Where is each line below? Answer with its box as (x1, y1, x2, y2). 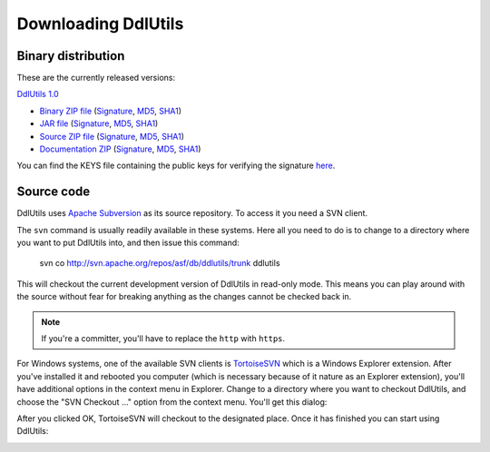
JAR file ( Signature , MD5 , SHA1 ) (39, 118, 159, 129)
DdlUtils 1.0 (16, 89, 59, 100)
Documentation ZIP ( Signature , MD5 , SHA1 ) (39, 143, 201, 154)
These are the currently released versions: (16, 73, 176, 84)
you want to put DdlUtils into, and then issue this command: (16, 237, 240, 249)
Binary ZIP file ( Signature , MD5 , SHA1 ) (39, 105, 181, 116)
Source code (16, 184, 91, 200)
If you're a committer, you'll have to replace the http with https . (41, 333, 286, 344)
